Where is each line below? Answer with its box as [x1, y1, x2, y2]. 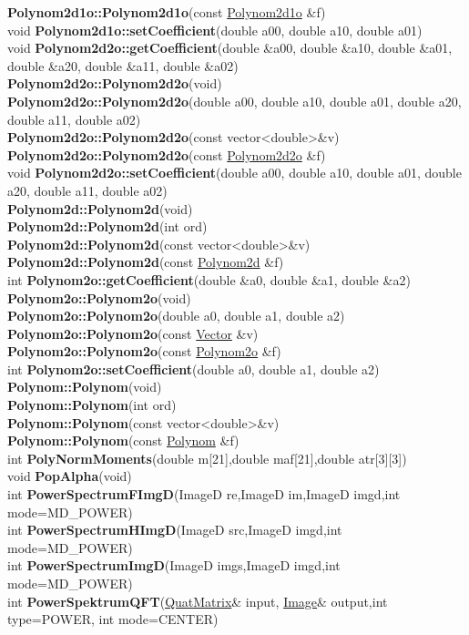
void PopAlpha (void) [7, 466, 132, 486]
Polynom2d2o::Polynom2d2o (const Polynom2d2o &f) [7, 145, 326, 164]
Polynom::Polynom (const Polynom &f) [7, 431, 240, 450]
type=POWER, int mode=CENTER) [7, 609, 219, 629]
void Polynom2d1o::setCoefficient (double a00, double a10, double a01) [7, 20, 423, 39]
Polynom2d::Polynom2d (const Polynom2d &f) [7, 252, 284, 271]
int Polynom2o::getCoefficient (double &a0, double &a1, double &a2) [7, 270, 411, 289]
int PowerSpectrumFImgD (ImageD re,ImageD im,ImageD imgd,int [7, 485, 401, 504]
